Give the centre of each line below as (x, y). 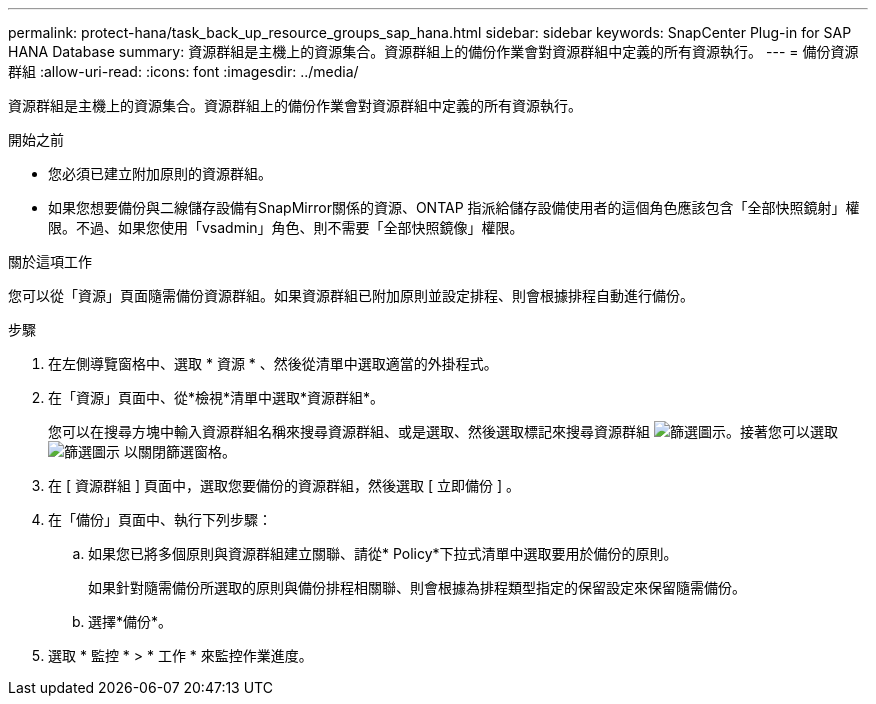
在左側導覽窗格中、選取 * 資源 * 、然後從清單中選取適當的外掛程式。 (273, 363)
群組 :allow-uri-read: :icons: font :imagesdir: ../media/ (183, 71)
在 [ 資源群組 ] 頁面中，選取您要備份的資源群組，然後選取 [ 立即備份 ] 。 (284, 485)
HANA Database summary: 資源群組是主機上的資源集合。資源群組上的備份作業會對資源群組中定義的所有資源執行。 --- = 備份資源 (433, 51)
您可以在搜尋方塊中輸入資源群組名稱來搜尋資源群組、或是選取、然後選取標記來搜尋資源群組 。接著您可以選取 (443, 431)
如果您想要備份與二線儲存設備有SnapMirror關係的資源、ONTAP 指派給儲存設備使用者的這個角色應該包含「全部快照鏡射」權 (454, 207)
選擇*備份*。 (130, 621)
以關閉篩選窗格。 (179, 451)
